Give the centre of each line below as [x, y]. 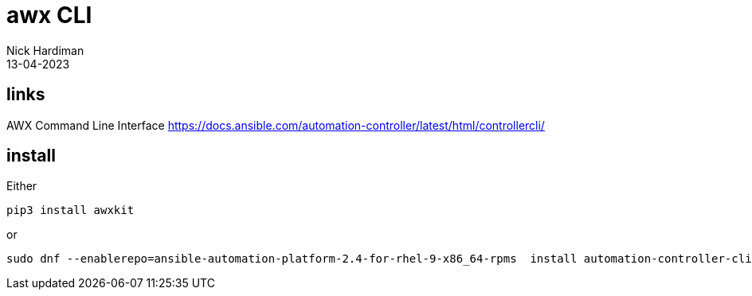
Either [22, 186]
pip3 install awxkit [70, 210]
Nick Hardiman [45, 50]
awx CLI [49, 15]
